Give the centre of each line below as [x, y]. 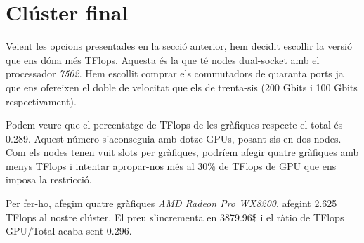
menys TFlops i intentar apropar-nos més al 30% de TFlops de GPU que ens [171, 165]
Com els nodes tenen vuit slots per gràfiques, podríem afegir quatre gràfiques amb [182, 152]
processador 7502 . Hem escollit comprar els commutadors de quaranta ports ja [175, 73]
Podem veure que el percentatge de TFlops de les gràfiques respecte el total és [174, 125]
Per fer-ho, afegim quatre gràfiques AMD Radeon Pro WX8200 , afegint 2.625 [171, 203]
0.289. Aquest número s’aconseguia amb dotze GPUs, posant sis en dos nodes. [174, 138]
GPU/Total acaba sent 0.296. [69, 231]
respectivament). [41, 101]
